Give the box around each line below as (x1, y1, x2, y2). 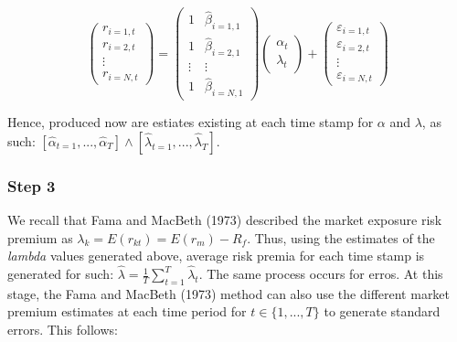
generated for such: (7, 264, 114, 283)
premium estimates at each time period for (7, 302, 247, 321)
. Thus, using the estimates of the (247, 228, 435, 247)
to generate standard (324, 302, 441, 321)
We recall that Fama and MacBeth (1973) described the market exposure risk (7, 210, 442, 230)
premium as (7, 228, 73, 247)
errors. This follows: (7, 320, 118, 339)
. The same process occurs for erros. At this (198, 264, 443, 283)
